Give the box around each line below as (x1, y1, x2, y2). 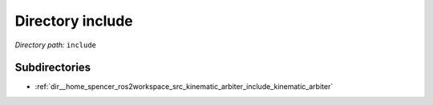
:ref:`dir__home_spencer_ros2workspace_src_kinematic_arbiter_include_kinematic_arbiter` (34, 82, 334, 91)
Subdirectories (14, 61, 91, 75)
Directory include (14, 12, 134, 30)
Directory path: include (14, 40, 96, 50)
